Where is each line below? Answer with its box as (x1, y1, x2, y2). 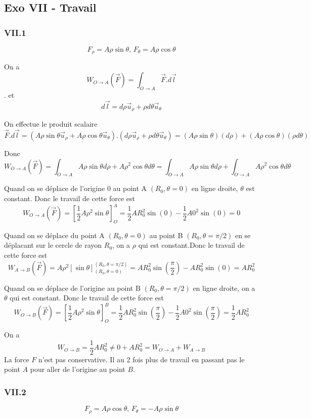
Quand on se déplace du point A (4, 230, 105, 240)
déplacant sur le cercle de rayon (4, 240, 102, 250)
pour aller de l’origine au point (30, 364, 125, 374)
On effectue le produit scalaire (4, 119, 98, 129)
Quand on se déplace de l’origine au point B (4, 282, 141, 293)
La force (4, 354, 29, 364)
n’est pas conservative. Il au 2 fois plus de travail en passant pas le (38, 354, 245, 364)
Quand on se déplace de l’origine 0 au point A (4, 183, 147, 194)
